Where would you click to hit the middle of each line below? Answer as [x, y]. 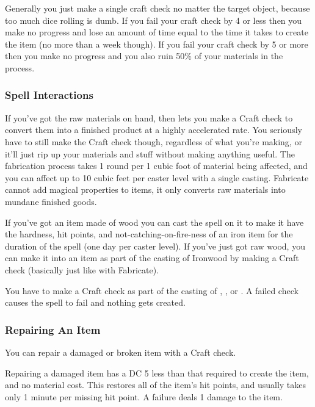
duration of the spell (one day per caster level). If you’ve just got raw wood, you [155, 246]
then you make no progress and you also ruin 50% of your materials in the [144, 56]
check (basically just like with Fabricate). [82, 269]
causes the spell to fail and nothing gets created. [95, 302]
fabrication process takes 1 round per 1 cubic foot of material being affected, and [156, 166]
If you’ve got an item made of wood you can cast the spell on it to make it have [154, 222]
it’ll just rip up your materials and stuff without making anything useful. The [150, 153]
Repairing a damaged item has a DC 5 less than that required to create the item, [157, 373]
